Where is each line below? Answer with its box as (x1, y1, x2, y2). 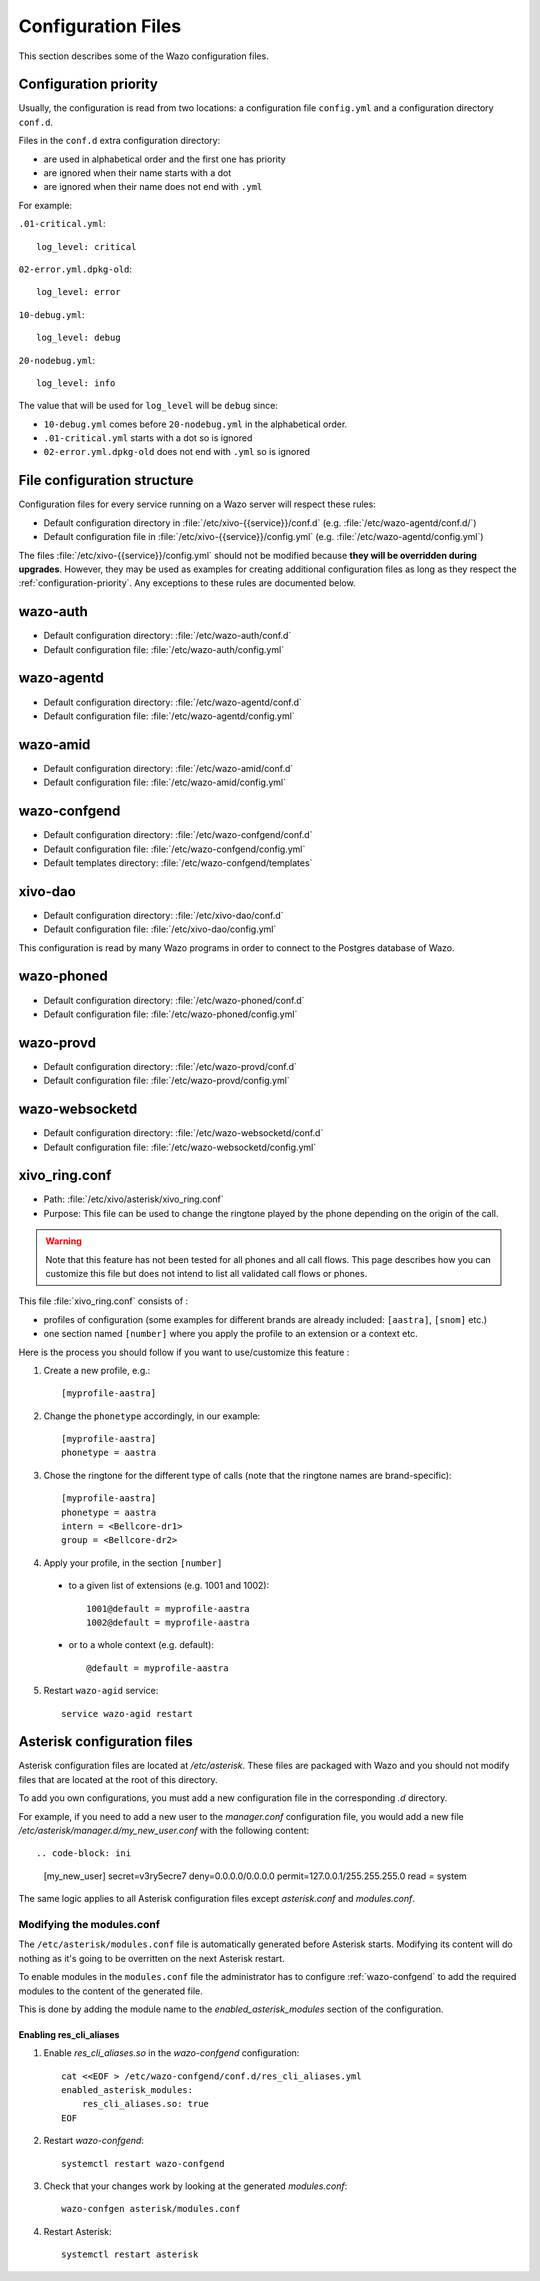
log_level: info (36, 377, 116, 389)
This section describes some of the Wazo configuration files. (18, 50, 269, 62)
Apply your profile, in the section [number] (43, 1556, 223, 1569)
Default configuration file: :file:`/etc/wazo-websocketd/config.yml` (43, 1141, 317, 1153)
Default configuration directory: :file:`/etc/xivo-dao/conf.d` (43, 909, 284, 921)
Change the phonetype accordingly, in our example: (43, 1410, 261, 1422)
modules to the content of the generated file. (18, 1985, 204, 1997)
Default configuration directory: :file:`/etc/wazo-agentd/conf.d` (43, 696, 302, 708)
